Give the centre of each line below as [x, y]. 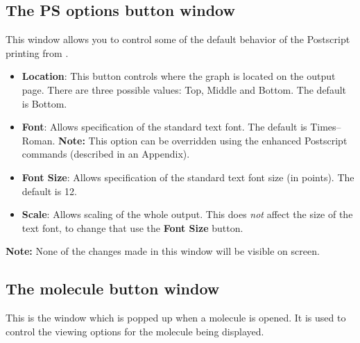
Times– [326, 127]
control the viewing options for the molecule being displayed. [135, 331]
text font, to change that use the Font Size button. [132, 227]
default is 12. [49, 191]
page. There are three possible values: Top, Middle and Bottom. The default [184, 89]
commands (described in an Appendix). [106, 154]
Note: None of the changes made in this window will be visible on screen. [163, 251]
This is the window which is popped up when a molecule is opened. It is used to [176, 318]
